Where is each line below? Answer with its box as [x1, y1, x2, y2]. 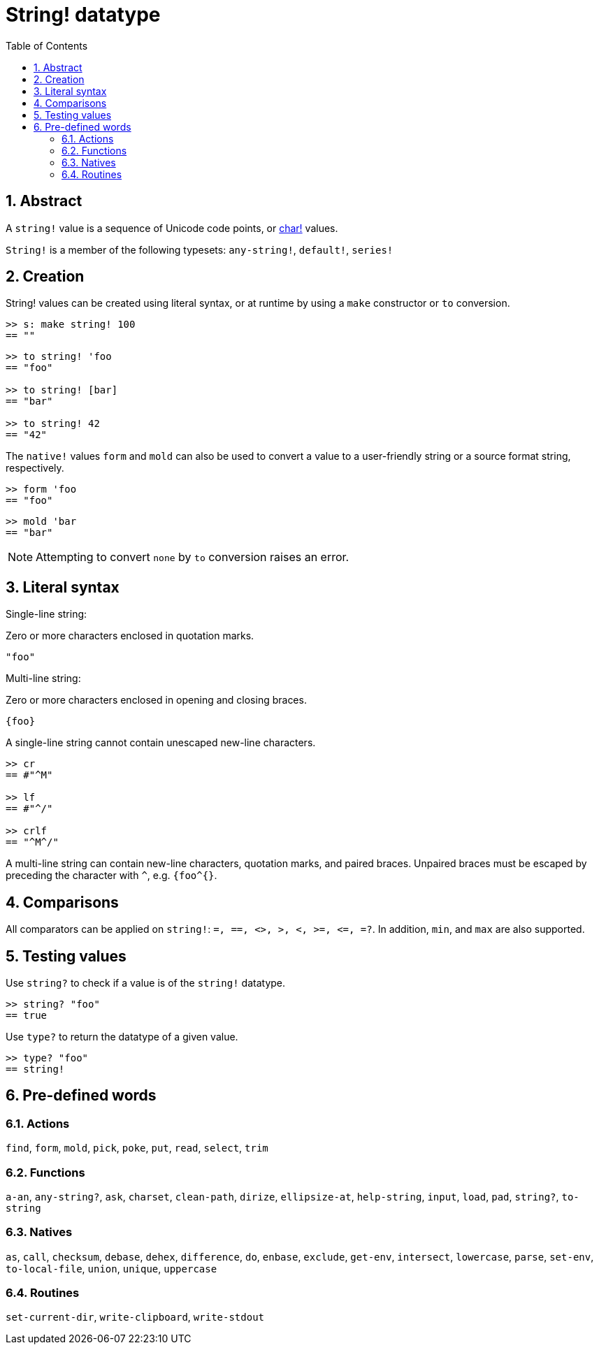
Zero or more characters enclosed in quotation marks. [6, 630, 254, 642]
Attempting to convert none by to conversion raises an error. [36, 550, 349, 565]
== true [6, 1009, 48, 1021]
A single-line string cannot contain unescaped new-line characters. [6, 736, 316, 749]
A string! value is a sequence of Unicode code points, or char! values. [6, 222, 338, 234]
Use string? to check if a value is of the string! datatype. [6, 976, 286, 989]
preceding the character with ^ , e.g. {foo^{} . [6, 869, 217, 882]
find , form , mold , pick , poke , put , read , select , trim [6, 1142, 268, 1154]
